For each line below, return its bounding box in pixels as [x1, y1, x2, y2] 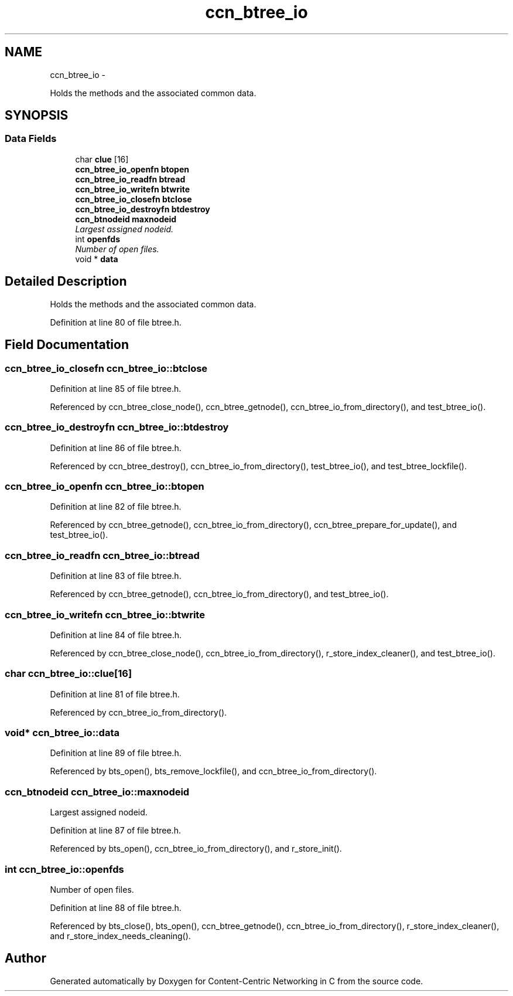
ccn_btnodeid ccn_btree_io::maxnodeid [5, 785, 190, 798]
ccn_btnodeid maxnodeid [75, 214, 177, 224]
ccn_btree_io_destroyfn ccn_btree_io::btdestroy [5, 421, 229, 433]
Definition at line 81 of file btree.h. [50, 689, 180, 699]
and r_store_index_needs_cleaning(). [50, 930, 191, 941]
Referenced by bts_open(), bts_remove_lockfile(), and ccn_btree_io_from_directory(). [50, 766, 377, 777]
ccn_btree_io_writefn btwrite [75, 184, 190, 194]
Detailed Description [5, 274, 127, 289]
